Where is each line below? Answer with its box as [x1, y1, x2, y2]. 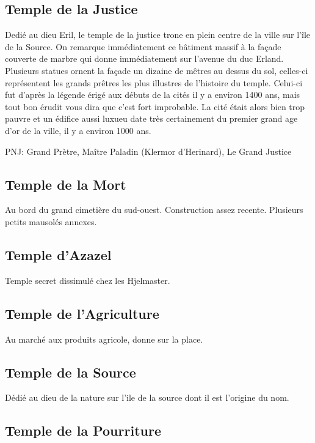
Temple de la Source [5, 362, 136, 381]
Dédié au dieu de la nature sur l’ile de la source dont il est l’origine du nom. [5, 391, 289, 404]
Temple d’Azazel [5, 245, 112, 264]
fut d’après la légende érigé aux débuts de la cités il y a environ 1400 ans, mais [5, 88, 300, 101]
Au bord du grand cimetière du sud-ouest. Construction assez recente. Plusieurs [5, 203, 303, 216]
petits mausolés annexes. [5, 215, 97, 228]
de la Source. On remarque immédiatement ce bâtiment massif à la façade [5, 40, 281, 53]
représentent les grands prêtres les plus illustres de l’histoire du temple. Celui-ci [5, 76, 303, 89]
